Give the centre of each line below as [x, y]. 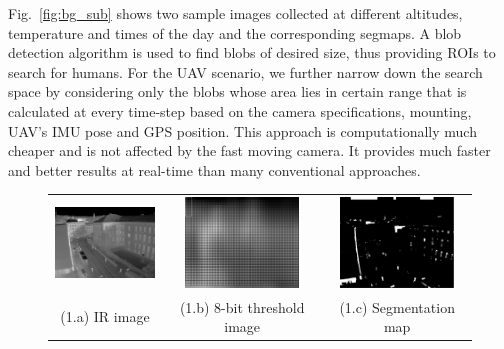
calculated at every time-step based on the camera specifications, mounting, [240, 110]
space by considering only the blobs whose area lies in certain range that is [237, 91]
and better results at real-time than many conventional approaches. [214, 169]
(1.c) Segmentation [397, 306]
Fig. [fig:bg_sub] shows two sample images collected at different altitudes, [235, 13]
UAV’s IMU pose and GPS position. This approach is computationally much [242, 130]
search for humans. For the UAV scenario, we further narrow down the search [245, 71]
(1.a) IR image [105, 316]
